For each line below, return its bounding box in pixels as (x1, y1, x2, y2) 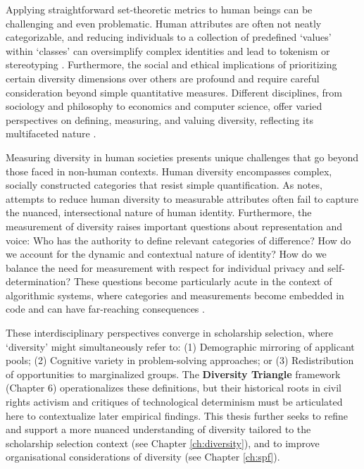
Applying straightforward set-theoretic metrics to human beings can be (6, 2, 313, 16)
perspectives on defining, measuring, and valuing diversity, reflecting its (6, 112, 313, 127)
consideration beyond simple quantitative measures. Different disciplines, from (6, 85, 342, 99)
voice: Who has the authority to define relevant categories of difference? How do (6, 232, 351, 247)
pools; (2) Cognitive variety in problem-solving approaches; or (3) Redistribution (6, 353, 354, 368)
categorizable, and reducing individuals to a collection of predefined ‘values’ (6, 30, 332, 44)
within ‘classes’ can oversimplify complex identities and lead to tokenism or (6, 43, 330, 58)
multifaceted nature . (6, 126, 96, 141)
